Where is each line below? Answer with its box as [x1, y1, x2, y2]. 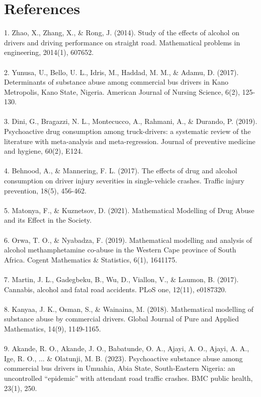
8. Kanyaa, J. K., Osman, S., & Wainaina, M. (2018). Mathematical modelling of [4, 303, 254, 314]
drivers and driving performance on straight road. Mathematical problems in [4, 37, 240, 47]
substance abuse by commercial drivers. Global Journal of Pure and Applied [4, 313, 239, 324]
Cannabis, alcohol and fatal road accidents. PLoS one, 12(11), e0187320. [4, 284, 227, 294]
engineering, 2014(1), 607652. [4, 47, 94, 57]
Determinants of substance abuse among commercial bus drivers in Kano [4, 77, 229, 87]
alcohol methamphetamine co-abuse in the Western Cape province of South [4, 244, 236, 255]
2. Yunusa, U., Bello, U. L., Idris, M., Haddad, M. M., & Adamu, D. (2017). [4, 67, 239, 77]
